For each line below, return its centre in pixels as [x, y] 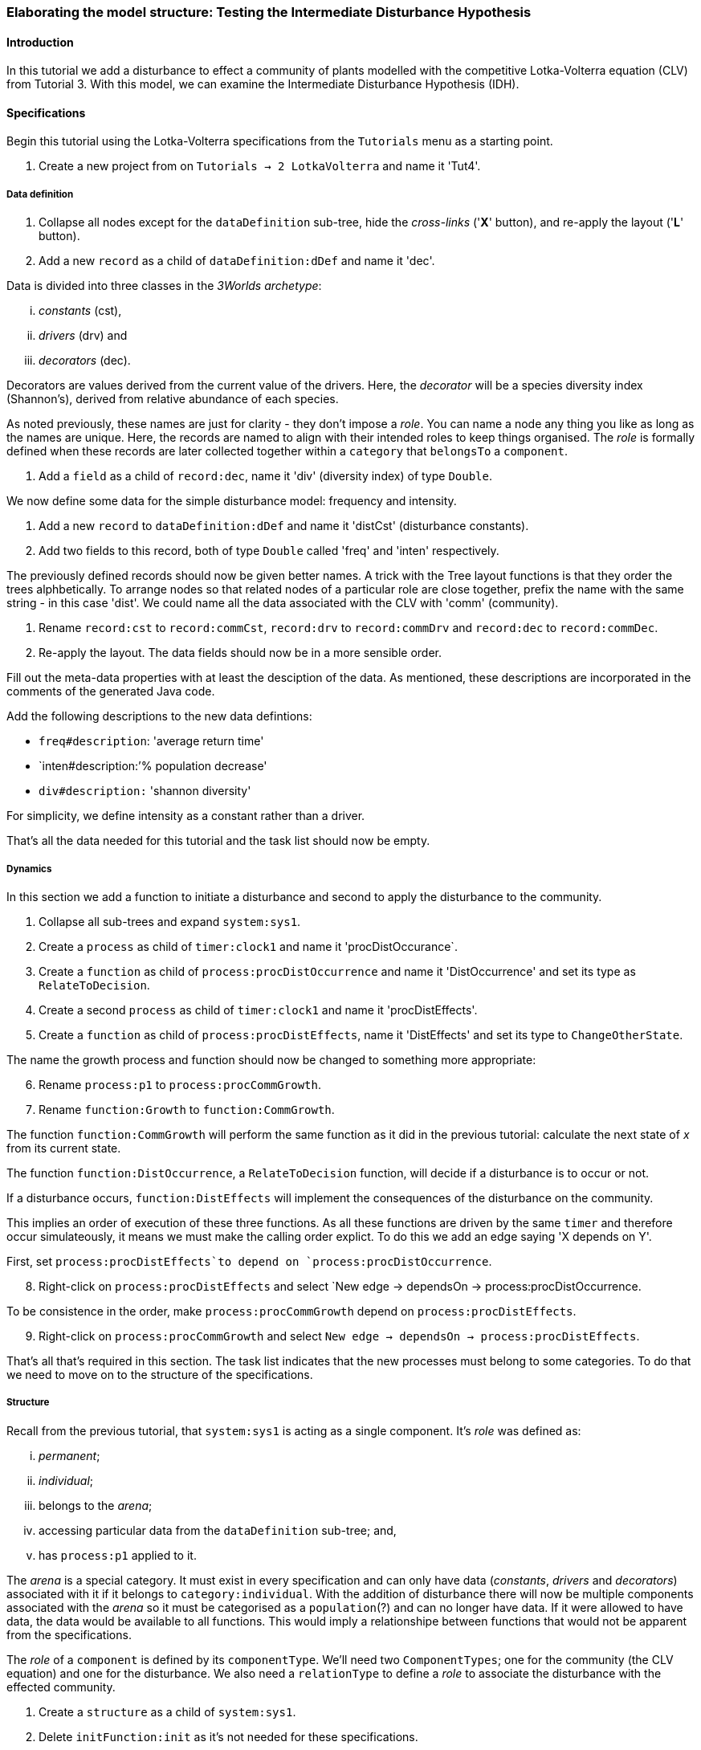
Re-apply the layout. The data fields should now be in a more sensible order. [240, 653]
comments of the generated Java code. [111, 691]
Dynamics [29, 869]
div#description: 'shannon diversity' [145, 791]
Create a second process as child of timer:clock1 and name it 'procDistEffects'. [258, 1010]
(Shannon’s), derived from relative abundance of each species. [173, 399]
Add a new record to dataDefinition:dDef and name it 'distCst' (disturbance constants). [284, 526]
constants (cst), [80, 311]
